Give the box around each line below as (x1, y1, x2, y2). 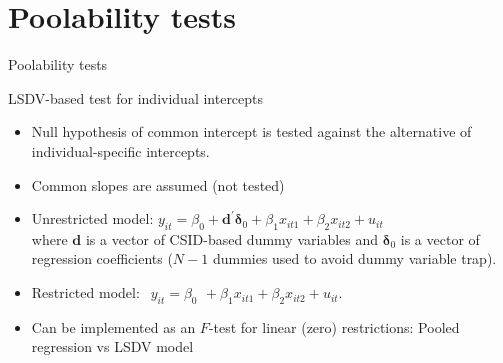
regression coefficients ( (31, 248, 173, 269)
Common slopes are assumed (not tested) (31, 174, 285, 195)
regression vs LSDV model (31, 336, 194, 357)
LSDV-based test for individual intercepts (8, 87, 264, 108)
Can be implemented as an (31, 316, 196, 337)
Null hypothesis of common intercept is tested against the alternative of (31, 121, 472, 142)
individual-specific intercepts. (31, 140, 210, 161)
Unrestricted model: (31, 208, 154, 229)
